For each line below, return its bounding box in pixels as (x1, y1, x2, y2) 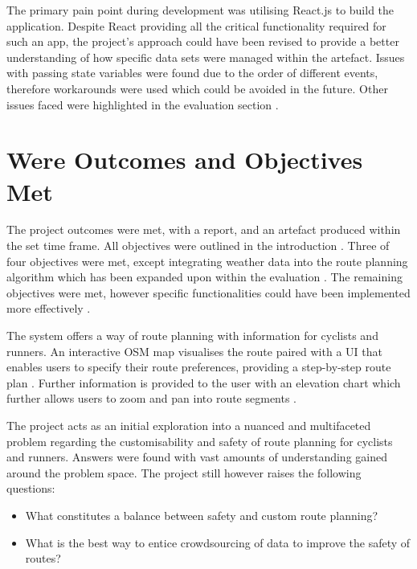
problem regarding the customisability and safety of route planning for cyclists (6, 432, 393, 449)
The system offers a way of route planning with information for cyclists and (6, 327, 378, 344)
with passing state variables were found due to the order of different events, (6, 64, 378, 81)
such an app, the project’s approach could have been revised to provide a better (6, 33, 399, 50)
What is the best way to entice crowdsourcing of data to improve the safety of (25, 534, 411, 551)
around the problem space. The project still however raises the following (6, 464, 362, 481)
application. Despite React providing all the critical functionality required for (6, 17, 386, 34)
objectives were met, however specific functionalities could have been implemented (6, 284, 411, 301)
